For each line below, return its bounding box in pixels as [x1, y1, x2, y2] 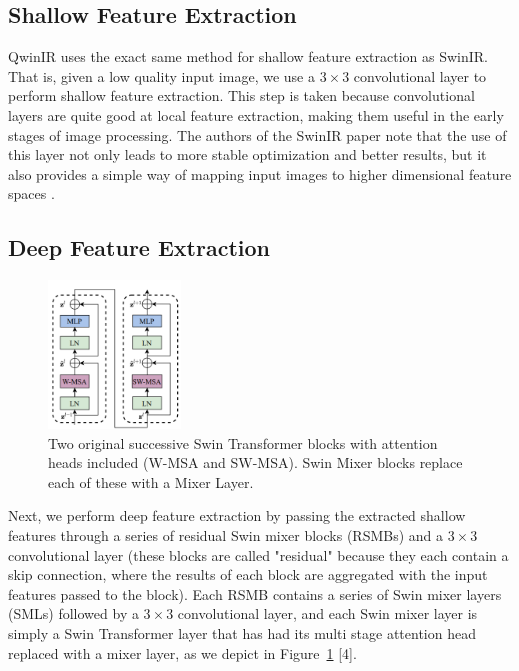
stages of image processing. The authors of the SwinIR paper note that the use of [8, 124, 507, 145]
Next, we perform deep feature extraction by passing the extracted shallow [8, 505, 466, 526]
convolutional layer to [353, 65, 487, 86]
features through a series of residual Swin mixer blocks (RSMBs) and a [8, 525, 444, 546]
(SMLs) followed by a [8, 603, 139, 624]
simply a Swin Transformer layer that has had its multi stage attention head [8, 623, 476, 644]
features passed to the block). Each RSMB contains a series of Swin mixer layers [8, 583, 502, 604]
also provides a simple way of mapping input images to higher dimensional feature [8, 163, 512, 184]
